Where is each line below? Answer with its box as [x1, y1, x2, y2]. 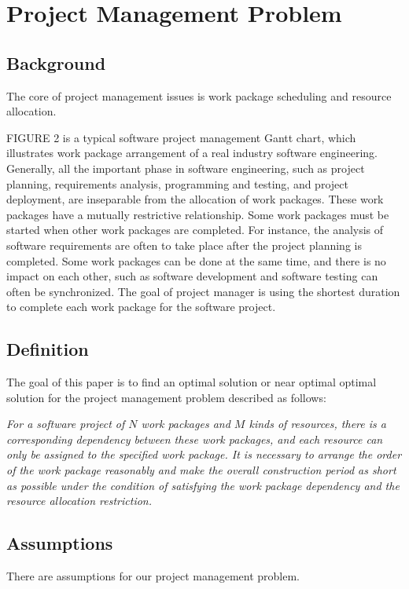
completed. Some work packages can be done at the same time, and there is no [6, 252, 386, 269]
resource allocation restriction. [6, 492, 153, 509]
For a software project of [6, 415, 125, 432]
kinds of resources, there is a [249, 415, 386, 432]
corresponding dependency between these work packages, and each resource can [6, 430, 383, 447]
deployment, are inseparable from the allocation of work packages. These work [6, 191, 384, 207]
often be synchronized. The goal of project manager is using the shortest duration [6, 283, 400, 299]
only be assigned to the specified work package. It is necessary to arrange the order [6, 446, 402, 463]
